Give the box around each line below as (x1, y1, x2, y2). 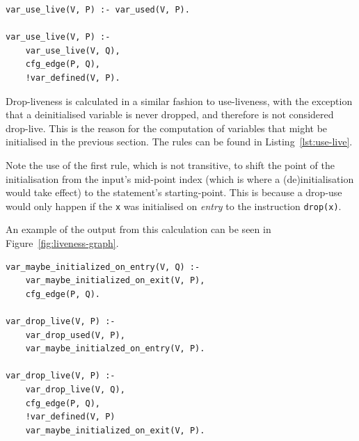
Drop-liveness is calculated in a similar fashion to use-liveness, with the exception (6, 93, 353, 108)
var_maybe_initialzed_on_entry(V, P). (25, 344, 205, 354)
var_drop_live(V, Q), (25, 384, 125, 394)
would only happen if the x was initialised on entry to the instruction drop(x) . (6, 198, 342, 213)
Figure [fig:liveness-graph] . (6, 235, 119, 250)
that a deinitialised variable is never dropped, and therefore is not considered (6, 107, 334, 122)
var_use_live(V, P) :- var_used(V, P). (6, 5, 190, 15)
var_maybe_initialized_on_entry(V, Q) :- (6, 262, 200, 272)
